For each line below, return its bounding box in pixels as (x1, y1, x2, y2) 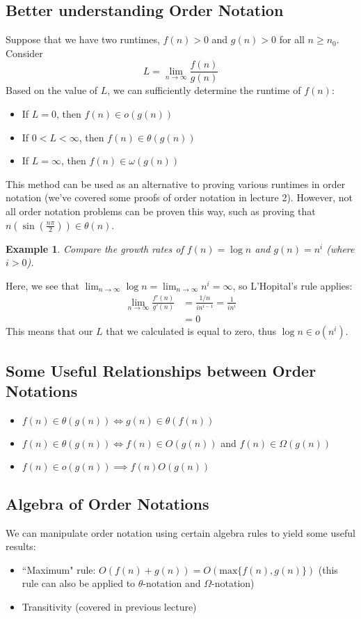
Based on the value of (6, 83, 98, 97)
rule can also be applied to (22, 576, 136, 590)
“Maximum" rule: (22, 562, 96, 577)
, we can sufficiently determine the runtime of (107, 83, 301, 97)
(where (326, 241, 355, 256)
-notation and (143, 576, 201, 590)
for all (279, 32, 305, 47)
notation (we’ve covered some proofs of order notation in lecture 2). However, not (6, 190, 353, 205)
